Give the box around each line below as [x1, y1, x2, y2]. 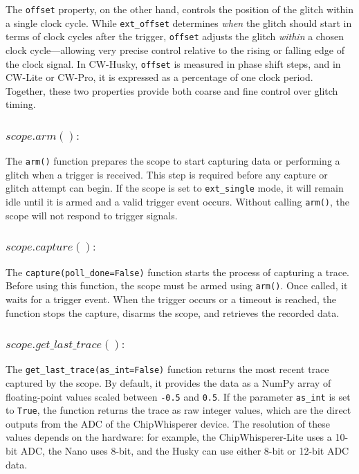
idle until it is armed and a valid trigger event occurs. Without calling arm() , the [6, 194, 349, 209]
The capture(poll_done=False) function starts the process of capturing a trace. [6, 264, 350, 279]
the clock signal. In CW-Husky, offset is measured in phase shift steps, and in [6, 56, 341, 71]
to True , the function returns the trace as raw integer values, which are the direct [6, 403, 351, 417]
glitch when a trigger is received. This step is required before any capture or [6, 167, 328, 181]
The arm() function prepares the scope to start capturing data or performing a [6, 154, 340, 168]
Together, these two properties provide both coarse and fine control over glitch [6, 83, 338, 98]
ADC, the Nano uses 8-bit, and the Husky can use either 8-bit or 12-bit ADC [20, 444, 349, 458]
